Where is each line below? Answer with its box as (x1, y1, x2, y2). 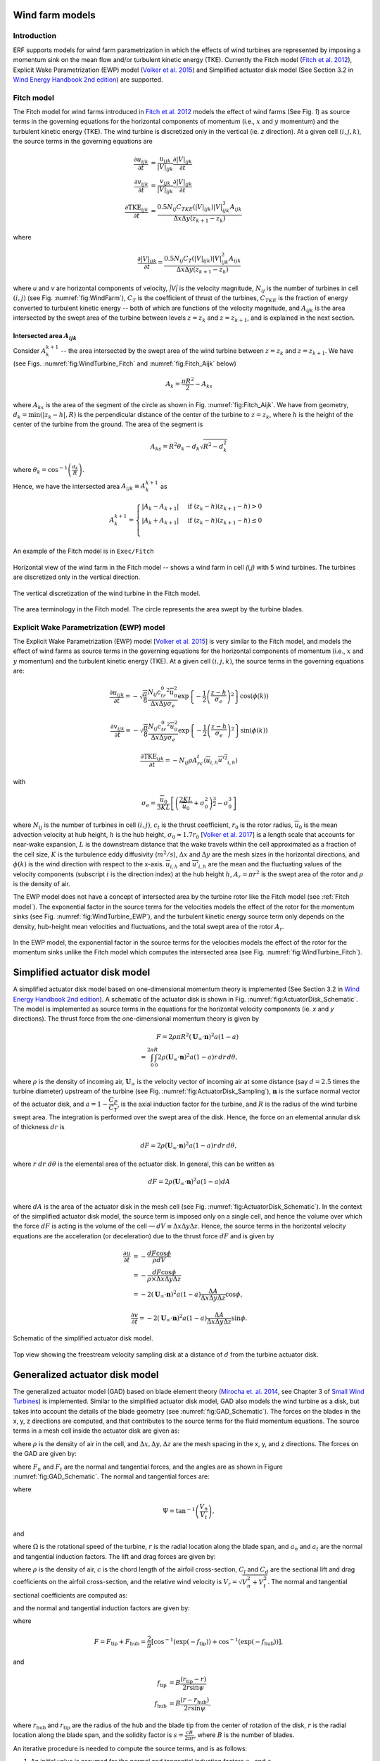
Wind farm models (13, 9, 96, 21)
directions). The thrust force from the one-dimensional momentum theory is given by (13, 1014, 260, 1023)
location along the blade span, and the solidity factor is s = (13, 1731, 184, 1739)
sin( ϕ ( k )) (240, 726, 268, 734)
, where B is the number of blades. (194, 1731, 295, 1739)
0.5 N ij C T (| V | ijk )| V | (164, 254, 222, 264)
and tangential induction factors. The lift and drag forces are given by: (13, 1552, 216, 1560)
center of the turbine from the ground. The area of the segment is (13, 420, 203, 429)
